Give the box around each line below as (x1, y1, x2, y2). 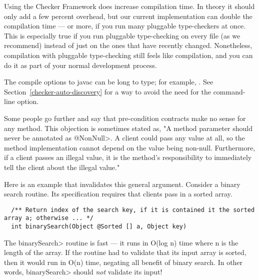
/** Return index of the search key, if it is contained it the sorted (11, 206, 255, 213)
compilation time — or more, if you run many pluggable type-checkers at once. (4, 20, 246, 31)
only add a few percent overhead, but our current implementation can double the (4, 10, 252, 21)
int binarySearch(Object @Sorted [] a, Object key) (11, 223, 187, 230)
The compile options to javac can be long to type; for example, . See (4, 76, 213, 87)
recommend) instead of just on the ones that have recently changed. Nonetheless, (4, 40, 252, 50)
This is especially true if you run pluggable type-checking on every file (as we (4, 30, 240, 40)
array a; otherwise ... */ (4, 214, 93, 222)
